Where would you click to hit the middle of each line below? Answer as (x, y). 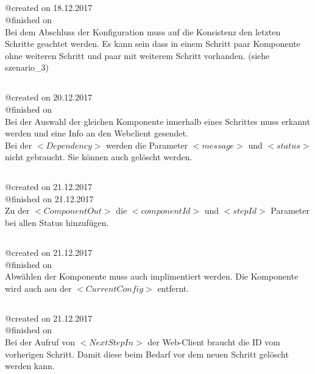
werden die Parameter (147, 145)
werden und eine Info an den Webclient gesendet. (97, 133)
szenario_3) (27, 67)
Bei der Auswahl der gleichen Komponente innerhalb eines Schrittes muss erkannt (157, 121)
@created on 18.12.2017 (49, 8)
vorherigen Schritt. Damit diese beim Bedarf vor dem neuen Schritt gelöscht (147, 354)
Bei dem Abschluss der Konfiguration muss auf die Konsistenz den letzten (143, 31)
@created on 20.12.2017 (49, 97)
